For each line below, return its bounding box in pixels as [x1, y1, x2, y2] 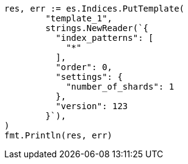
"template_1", [45, 13, 113, 23]
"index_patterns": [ [56, 33, 154, 43]
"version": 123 [56, 101, 128, 111]
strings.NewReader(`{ [45, 23, 149, 33]
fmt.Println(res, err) [4, 130, 113, 140]
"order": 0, [56, 62, 113, 72]
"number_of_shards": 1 [66, 82, 175, 91]
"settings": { [56, 72, 123, 82]
